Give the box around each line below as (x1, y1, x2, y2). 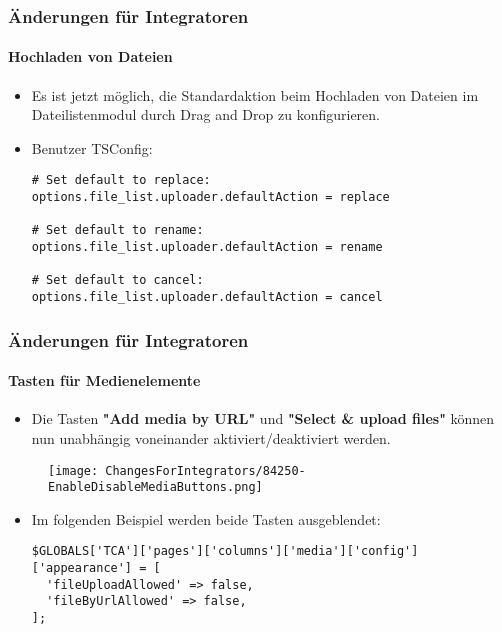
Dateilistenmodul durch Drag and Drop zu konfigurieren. (31, 104, 380, 125)
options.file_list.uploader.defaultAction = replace (31, 190, 390, 205)
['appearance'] (31, 561, 133, 576)
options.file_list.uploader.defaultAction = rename (31, 240, 383, 255)
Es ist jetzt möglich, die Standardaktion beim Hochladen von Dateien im (31, 84, 479, 105)
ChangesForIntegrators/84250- (105, 463, 306, 478)
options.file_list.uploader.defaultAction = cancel (31, 290, 383, 305)
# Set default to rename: (31, 223, 204, 238)
